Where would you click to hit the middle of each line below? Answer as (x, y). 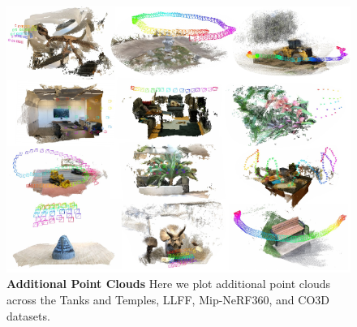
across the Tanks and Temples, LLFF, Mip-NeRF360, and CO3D (168, 299)
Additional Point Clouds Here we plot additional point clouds (169, 284)
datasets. (28, 315)
